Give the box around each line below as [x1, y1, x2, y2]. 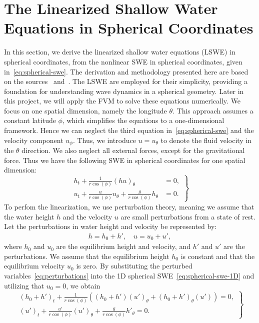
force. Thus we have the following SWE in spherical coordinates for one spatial [4, 154, 245, 165]
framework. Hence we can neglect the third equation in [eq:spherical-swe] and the [4, 125, 254, 135]
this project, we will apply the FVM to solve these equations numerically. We [4, 95, 241, 106]
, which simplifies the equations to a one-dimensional [62, 115, 224, 125]
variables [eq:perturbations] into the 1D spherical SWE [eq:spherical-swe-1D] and [4, 270, 254, 280]
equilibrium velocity [4, 260, 65, 271]
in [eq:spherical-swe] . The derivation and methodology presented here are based [4, 66, 248, 76]
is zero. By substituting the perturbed [76, 260, 192, 271]
